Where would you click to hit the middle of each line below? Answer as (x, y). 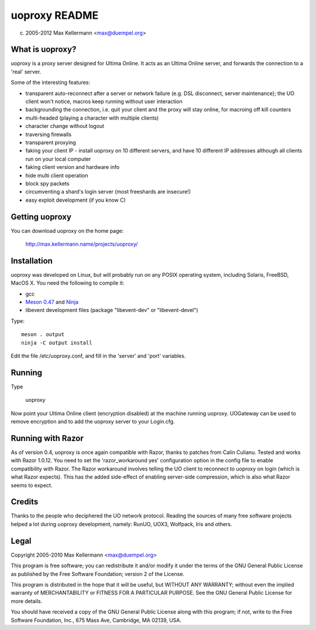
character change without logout (65, 126)
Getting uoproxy (41, 217)
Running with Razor (47, 438)
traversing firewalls (49, 134)
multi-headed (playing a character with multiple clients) (92, 118)
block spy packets (47, 183)
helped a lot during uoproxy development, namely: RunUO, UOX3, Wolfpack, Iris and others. (121, 524)
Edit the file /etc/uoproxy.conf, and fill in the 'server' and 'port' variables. (98, 356)
